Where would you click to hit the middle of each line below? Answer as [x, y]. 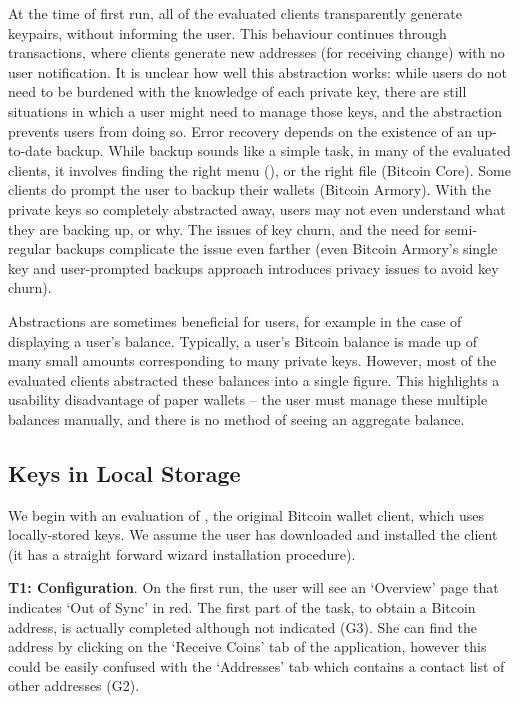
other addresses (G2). [74, 685]
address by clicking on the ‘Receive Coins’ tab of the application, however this [247, 646]
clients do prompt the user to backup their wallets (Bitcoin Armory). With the [249, 189]
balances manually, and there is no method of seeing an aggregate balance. [236, 418]
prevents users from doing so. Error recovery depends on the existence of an [240, 130]
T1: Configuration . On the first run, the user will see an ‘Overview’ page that [253, 587]
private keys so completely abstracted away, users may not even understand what [257, 208]
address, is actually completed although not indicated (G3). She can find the [243, 626]
